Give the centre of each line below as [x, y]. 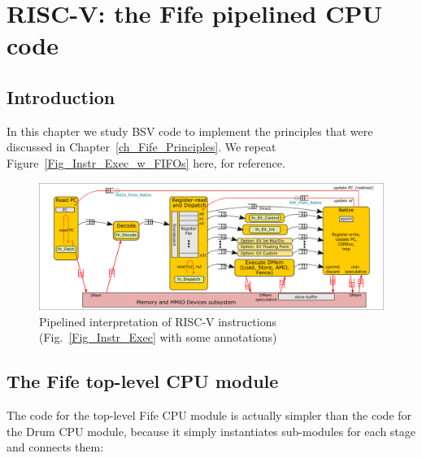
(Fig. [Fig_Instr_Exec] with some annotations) [158, 337]
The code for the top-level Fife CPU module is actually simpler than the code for [209, 415]
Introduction [61, 96]
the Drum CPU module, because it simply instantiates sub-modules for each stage [211, 431]
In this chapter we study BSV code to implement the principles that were [190, 131]
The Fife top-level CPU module [143, 381]
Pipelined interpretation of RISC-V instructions [158, 321]
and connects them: [55, 447]
